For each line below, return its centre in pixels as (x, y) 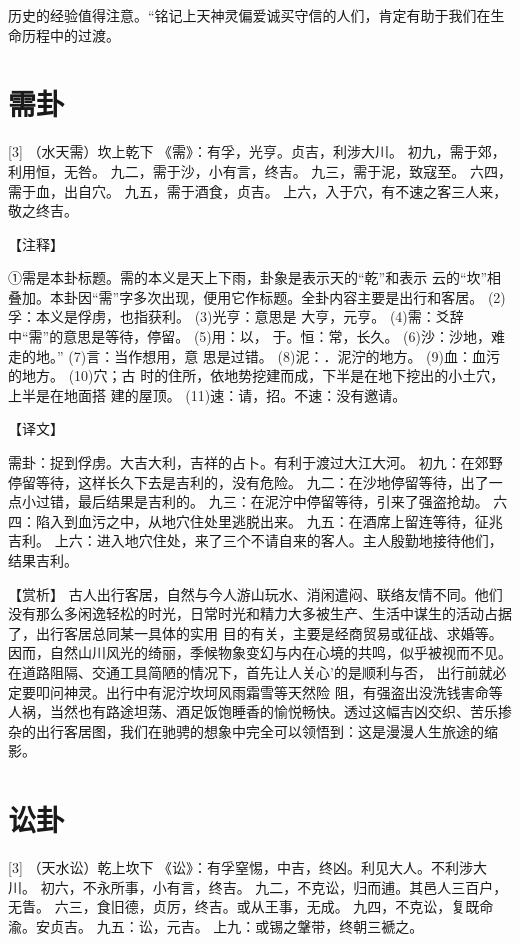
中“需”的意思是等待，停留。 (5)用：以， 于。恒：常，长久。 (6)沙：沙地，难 (256, 336)
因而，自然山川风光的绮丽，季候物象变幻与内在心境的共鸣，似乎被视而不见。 (260, 652)
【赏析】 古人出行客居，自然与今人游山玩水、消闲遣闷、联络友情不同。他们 (255, 593)
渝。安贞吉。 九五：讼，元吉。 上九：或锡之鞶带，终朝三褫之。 (216, 925)
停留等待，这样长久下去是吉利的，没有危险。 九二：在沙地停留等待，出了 (248, 481)
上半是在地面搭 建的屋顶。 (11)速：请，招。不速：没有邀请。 (207, 394)
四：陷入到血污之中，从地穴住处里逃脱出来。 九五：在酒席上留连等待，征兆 (255, 520)
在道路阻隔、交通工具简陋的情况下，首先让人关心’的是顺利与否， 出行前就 (250, 671)
